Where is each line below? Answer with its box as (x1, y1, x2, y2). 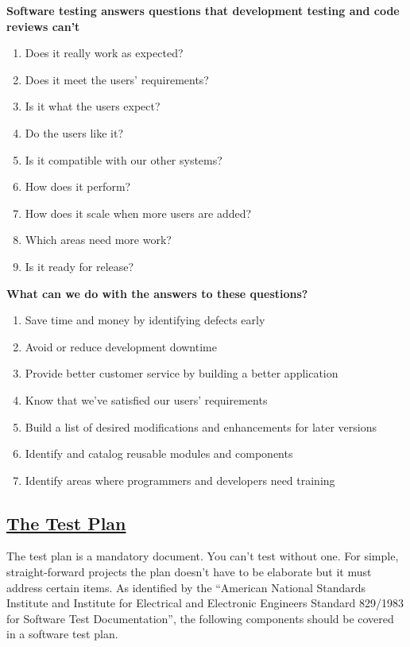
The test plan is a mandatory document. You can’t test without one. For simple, (6, 548, 399, 564)
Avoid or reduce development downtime (25, 338, 217, 354)
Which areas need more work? (25, 231, 172, 248)
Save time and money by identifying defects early (25, 312, 265, 328)
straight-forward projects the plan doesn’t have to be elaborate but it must (6, 564, 372, 580)
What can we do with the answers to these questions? (6, 285, 308, 301)
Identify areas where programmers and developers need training (25, 471, 335, 488)
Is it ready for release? (25, 258, 134, 274)
